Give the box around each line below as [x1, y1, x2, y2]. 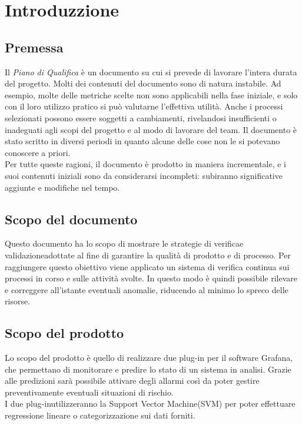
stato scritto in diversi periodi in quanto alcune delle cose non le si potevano [5, 135, 280, 147]
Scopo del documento [5, 210, 138, 228]
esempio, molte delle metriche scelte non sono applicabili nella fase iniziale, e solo [5, 88, 298, 101]
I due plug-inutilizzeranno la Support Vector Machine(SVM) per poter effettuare [5, 397, 296, 410]
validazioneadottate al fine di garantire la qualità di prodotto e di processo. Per [5, 248, 291, 261]
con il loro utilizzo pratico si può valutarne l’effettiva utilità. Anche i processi [5, 100, 283, 112]
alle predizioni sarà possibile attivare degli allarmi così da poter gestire [5, 374, 260, 387]
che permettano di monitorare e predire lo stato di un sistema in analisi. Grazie [5, 363, 291, 375]
